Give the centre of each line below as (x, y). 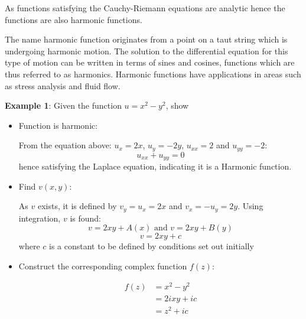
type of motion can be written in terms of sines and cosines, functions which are (150, 62)
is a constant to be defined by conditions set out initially (152, 246)
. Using (250, 206)
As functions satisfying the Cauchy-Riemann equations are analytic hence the (145, 8)
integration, (40, 218)
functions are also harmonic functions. (74, 19)
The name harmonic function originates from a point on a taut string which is (146, 39)
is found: (85, 218)
